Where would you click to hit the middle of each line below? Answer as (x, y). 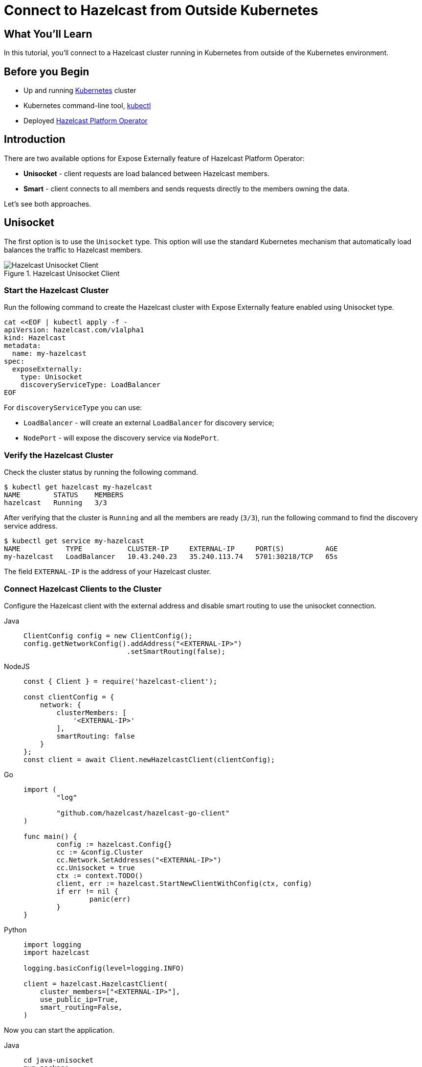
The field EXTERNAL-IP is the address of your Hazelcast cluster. (108, 572)
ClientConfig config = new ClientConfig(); (108, 636)
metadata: (22, 346)
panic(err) (110, 899)
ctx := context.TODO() (100, 875)
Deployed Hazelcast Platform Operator (86, 121)
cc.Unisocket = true (96, 868)
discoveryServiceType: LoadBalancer (90, 385)
